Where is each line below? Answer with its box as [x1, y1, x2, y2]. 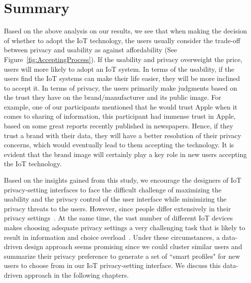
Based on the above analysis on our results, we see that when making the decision [4, 26, 247, 36]
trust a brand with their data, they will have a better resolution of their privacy [4, 130, 241, 140]
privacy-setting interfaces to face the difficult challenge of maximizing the [4, 184, 221, 194]
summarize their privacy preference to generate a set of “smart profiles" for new [4, 251, 240, 261]
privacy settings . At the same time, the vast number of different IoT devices [4, 213, 233, 223]
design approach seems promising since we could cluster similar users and [24, 241, 242, 252]
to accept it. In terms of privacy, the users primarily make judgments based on [4, 82, 237, 93]
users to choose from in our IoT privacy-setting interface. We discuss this [4, 260, 221, 270]
